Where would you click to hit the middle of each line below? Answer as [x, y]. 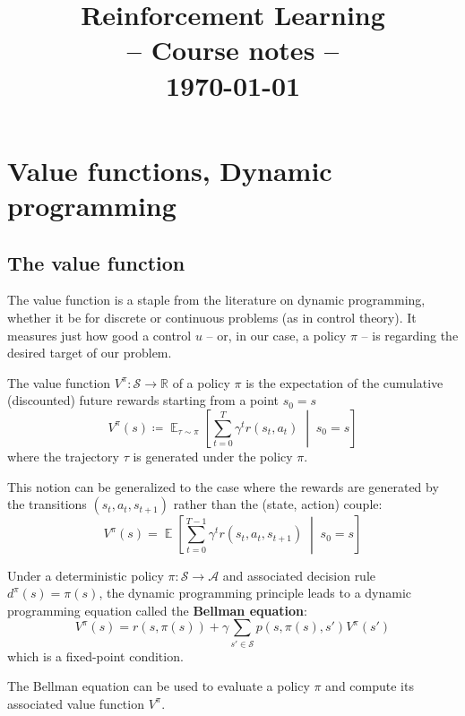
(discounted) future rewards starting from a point [143, 400]
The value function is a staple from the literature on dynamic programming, [216, 300]
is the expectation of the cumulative [344, 382]
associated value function [76, 703]
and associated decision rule [299, 575]
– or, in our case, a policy [276, 335]
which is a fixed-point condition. [95, 656]
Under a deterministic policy [86, 575]
